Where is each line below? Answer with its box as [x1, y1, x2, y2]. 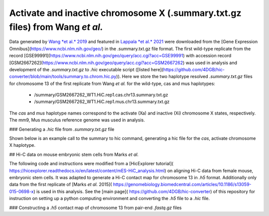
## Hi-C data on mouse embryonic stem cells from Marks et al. [9, 151, 139, 157]
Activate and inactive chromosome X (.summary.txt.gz [9, 7, 242, 18]
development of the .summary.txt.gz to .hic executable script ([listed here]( [9, 66, 164, 72]
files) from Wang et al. [9, 21, 103, 32]
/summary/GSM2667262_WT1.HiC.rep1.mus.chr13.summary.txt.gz [34, 99, 170, 105]
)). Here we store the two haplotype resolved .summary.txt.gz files [116, 74, 253, 80]
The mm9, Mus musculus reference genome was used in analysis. [9, 117, 145, 123]
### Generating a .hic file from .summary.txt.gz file [9, 126, 115, 132]
